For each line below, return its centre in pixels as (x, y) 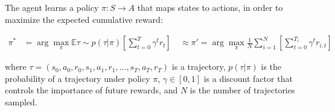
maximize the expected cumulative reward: (84, 19)
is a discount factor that (248, 78)
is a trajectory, (199, 67)
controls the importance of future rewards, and (91, 90)
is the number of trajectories (242, 90)
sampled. (21, 102)
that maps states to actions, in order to (210, 7)
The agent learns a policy (52, 7)
